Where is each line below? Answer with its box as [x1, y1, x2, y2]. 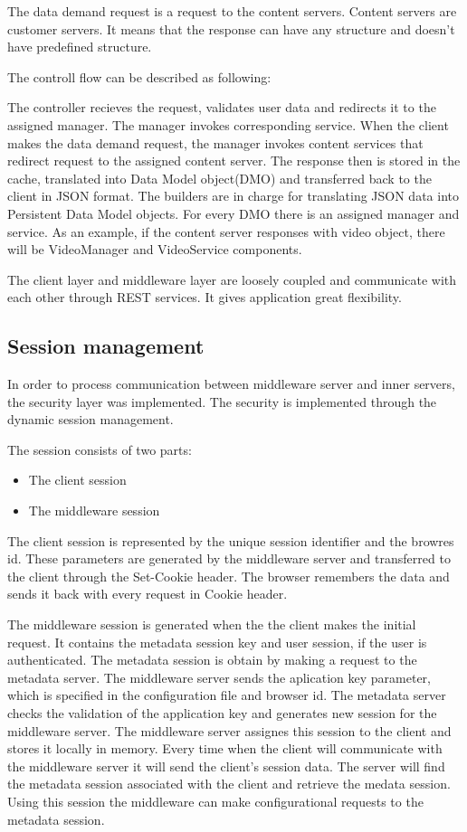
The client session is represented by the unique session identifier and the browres [7, 531, 454, 550]
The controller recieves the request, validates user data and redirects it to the [7, 98, 436, 117]
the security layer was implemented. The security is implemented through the [7, 392, 437, 411]
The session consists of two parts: [7, 440, 192, 459]
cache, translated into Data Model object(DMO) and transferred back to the [7, 168, 432, 187]
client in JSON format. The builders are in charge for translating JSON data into [7, 186, 459, 205]
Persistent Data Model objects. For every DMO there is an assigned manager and [7, 203, 460, 222]
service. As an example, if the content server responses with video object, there [7, 222, 445, 241]
